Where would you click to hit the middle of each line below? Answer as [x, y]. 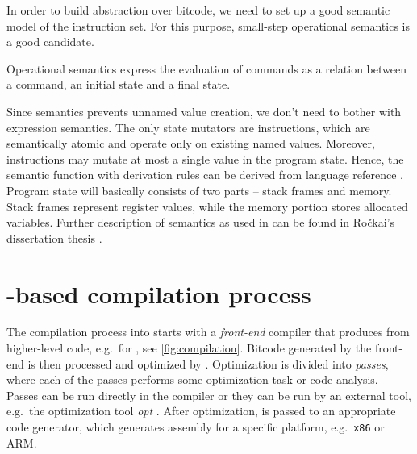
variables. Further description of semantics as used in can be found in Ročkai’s [200, 222]
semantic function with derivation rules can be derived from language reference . [205, 175]
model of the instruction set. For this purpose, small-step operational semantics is [208, 25]
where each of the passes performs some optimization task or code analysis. [192, 379]
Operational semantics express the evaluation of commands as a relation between [206, 68]
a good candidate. [50, 42]
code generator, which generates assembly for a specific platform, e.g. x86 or [196, 427]
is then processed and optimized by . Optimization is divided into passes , [208, 363]
